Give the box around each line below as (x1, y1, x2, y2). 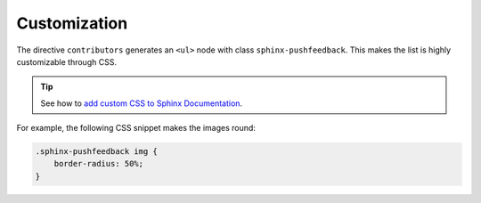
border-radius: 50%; (53, 158, 144, 169)
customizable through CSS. (16, 56, 118, 67)
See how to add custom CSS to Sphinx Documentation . (40, 98, 243, 109)
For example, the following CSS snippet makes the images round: (16, 123, 256, 134)
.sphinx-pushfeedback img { (35, 147, 158, 157)
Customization (16, 13, 128, 33)
